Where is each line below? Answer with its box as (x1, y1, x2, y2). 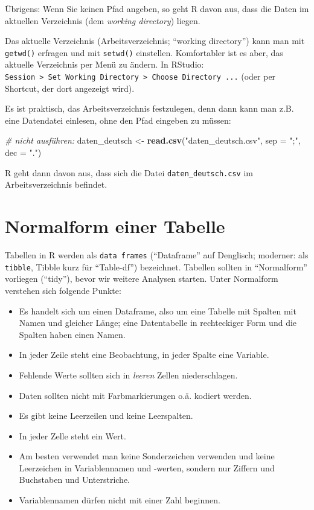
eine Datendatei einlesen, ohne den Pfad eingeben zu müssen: (5, 113, 231, 126)
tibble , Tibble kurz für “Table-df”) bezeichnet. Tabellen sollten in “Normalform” (5, 260, 307, 273)
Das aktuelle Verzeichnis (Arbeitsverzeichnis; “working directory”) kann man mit (5, 34, 305, 47)
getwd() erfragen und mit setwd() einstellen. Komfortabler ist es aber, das (5, 46, 283, 59)
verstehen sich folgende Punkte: (5, 284, 121, 296)
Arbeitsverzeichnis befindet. (5, 178, 107, 191)
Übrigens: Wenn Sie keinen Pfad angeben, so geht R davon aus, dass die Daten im (5, 2, 309, 14)
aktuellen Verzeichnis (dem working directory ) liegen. (5, 14, 200, 27)
